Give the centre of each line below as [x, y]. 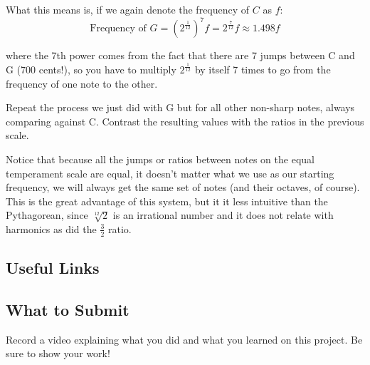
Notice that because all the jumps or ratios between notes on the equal [160, 159]
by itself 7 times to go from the [263, 70]
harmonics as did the [51, 228]
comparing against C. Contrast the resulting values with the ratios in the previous [185, 121]
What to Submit [68, 309]
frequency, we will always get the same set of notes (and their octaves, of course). [183, 187]
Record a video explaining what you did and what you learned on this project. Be [184, 339]
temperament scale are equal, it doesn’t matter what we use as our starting [170, 173]
